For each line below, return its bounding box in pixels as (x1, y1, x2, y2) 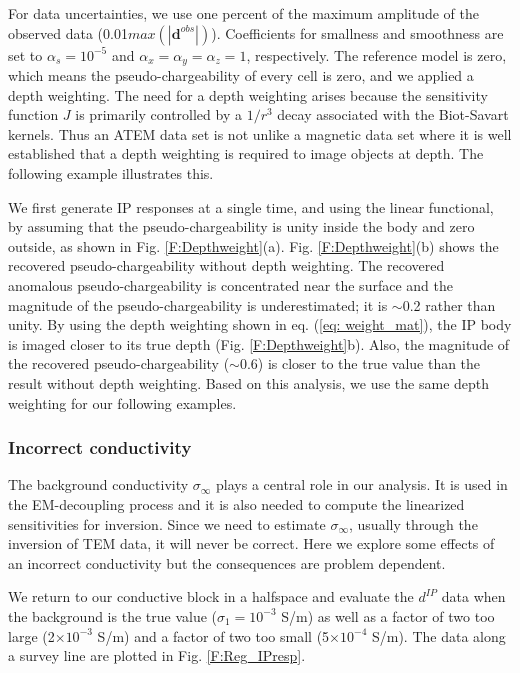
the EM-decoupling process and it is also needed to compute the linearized (8, 493, 465, 514)
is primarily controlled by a (75, 104, 242, 125)
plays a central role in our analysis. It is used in (216, 474, 508, 495)
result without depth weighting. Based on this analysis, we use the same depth (8, 372, 490, 393)
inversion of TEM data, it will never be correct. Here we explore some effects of (8, 533, 495, 554)
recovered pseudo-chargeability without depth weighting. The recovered (8, 255, 445, 276)
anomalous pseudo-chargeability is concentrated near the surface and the (8, 274, 453, 295)
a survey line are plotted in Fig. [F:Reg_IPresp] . (8, 645, 306, 666)
